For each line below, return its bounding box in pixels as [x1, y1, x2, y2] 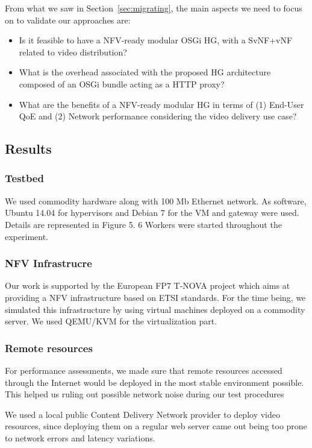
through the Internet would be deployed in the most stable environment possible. [5, 376, 304, 388]
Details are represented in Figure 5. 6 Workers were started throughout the [5, 218, 282, 230]
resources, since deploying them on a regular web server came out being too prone [5, 420, 307, 432]
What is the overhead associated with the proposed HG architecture [19, 66, 271, 78]
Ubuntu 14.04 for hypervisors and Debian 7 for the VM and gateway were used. [5, 206, 299, 219]
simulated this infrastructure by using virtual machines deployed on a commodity [5, 303, 305, 315]
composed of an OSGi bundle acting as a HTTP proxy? [19, 77, 225, 90]
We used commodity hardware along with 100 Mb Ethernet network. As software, [5, 194, 307, 207]
